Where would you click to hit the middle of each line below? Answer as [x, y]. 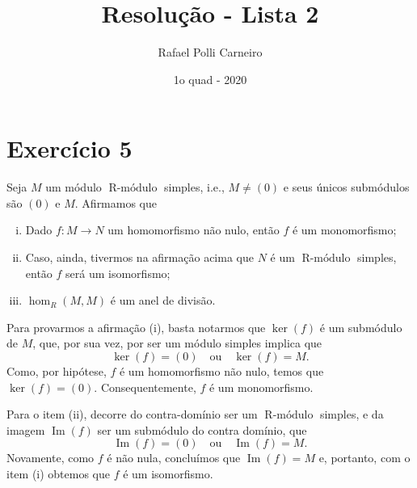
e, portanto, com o [364, 458]
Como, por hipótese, [57, 371]
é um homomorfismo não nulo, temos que [221, 371]
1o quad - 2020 [210, 79]
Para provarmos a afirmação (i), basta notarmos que [136, 327]
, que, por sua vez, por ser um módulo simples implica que [177, 343]
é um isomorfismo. [168, 473]
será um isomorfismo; [118, 273]
